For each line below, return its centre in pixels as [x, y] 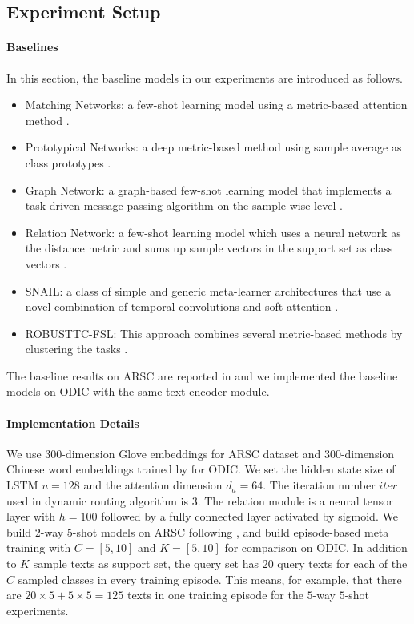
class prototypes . [68, 162]
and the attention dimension [153, 485]
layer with [31, 516]
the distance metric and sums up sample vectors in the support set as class [209, 248]
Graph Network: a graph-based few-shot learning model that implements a [208, 189]
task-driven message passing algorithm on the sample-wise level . [184, 205]
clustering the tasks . [76, 349]
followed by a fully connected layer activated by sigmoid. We [249, 516]
